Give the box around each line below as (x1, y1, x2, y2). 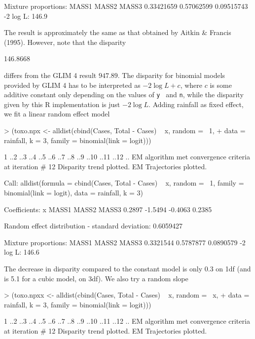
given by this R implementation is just (4, 99, 120, 109)
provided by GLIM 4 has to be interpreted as (4, 79, 141, 90)
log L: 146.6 (4, 247, 39, 257)
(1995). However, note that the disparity (4, 37, 126, 47)
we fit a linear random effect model (4, 109, 110, 119)
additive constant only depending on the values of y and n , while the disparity (4, 89, 244, 100)
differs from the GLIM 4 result (4, 70, 97, 80)
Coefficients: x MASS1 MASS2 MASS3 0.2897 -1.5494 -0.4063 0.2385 (4, 204, 212, 214)
